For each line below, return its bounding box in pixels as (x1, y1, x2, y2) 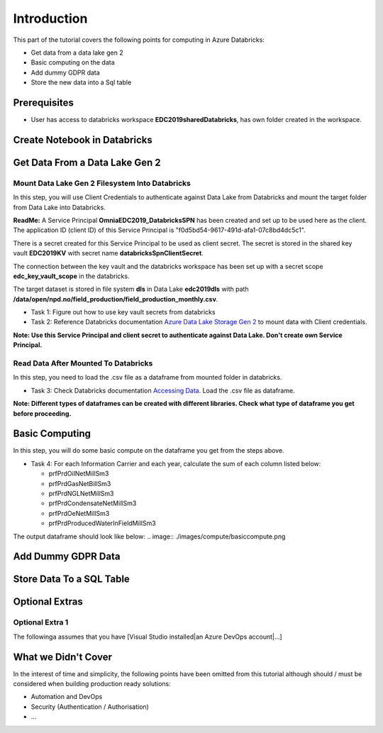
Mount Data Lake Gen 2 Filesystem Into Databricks (13, 178, 191, 188)
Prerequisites (13, 97, 74, 109)
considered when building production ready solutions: (13, 680, 171, 688)
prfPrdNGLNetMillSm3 (48, 490, 114, 498)
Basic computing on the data (30, 58, 115, 67)
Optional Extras (13, 596, 83, 608)
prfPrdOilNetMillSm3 (48, 469, 109, 478)
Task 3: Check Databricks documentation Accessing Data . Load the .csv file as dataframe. (30, 386, 295, 395)
